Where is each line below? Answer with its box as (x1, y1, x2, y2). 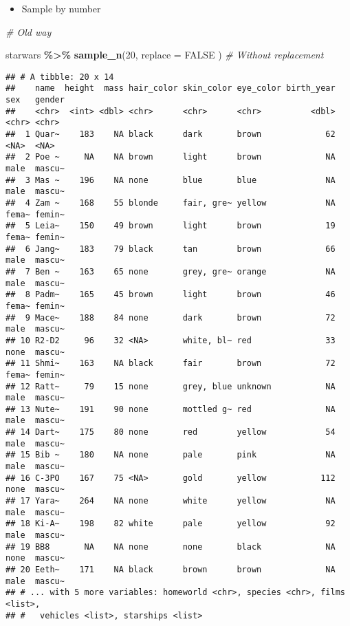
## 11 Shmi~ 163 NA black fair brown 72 (6, 358, 336, 369)
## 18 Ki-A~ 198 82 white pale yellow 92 (6, 519, 336, 529)
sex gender (6, 95, 65, 105)
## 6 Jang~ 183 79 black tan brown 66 (6, 244, 336, 254)
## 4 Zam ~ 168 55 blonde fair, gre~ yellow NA (6, 198, 336, 208)
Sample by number (21, 1, 101, 15)
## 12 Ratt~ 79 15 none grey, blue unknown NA (6, 381, 336, 391)
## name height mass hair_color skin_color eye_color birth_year (6, 83, 336, 94)
